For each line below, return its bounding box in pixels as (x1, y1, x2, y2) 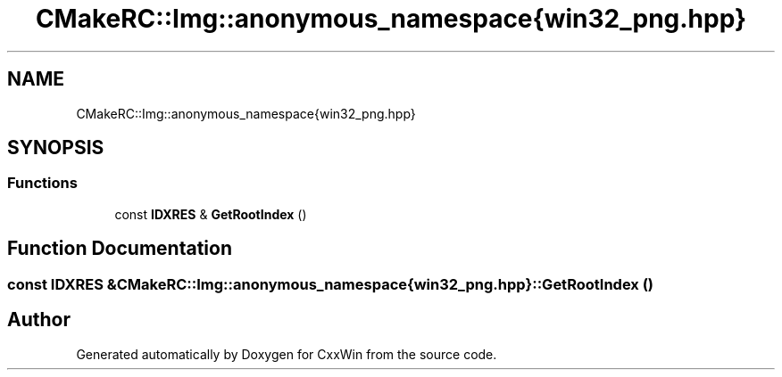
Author (7, 308, 71, 332)
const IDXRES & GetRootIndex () (114, 206, 307, 222)
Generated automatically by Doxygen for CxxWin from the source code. (76, 346, 497, 362)
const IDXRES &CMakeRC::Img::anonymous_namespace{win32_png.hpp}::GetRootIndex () (7, 275, 653, 293)
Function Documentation (7, 237, 232, 260)
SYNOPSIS (7, 136, 104, 160)
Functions (7, 174, 78, 193)
